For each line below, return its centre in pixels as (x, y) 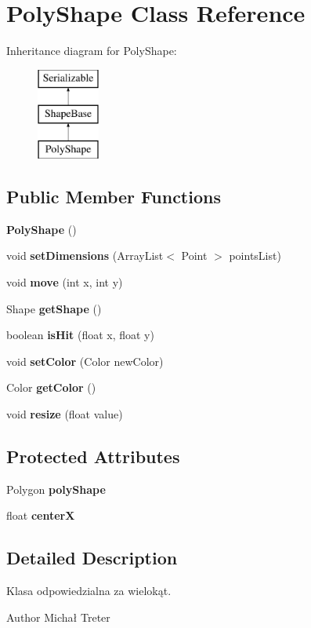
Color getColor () (51, 387)
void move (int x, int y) (65, 282)
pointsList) (255, 256)
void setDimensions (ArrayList (85, 256)
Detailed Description (92, 558)
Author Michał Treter (58, 617)
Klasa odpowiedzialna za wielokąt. (89, 591)
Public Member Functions (114, 197)
